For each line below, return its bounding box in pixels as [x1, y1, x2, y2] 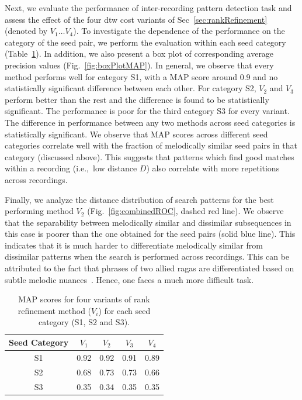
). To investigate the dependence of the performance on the [73, 25, 285, 37]
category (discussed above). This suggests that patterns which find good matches [5, 150, 294, 163]
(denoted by [5, 25, 48, 37]
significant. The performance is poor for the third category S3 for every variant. [5, 105, 290, 117]
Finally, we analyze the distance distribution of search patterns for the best [5, 193, 274, 205]
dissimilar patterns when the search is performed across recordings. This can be [5, 250, 290, 263]
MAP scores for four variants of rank [18, 293, 150, 305]
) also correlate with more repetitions [146, 162, 280, 174]
